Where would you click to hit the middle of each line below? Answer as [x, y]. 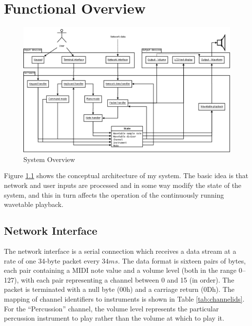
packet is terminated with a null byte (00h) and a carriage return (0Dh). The [119, 289]
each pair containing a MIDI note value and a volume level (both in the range [120, 270]
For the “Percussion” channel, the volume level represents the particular [111, 308]
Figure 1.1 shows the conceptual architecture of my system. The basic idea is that [126, 175]
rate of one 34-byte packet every [52, 260]
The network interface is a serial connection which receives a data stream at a [120, 251]
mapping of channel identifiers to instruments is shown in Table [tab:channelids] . [124, 298]
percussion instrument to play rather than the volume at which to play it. [114, 318]
